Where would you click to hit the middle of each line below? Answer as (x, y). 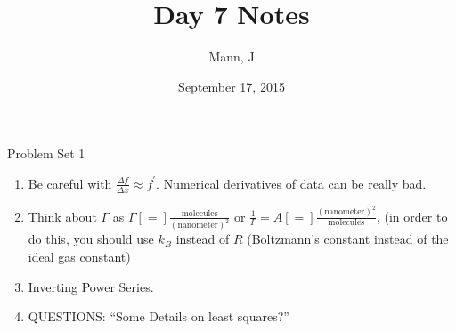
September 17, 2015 (232, 86)
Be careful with (70, 183)
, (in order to (412, 216)
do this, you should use (91, 239)
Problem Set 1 (46, 153)
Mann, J (232, 57)
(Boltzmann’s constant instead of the (348, 239)
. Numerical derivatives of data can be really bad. (291, 183)
